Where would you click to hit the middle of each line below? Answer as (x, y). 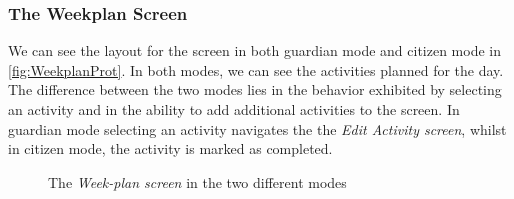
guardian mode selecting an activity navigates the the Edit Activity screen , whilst (257, 128)
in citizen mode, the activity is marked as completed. (170, 148)
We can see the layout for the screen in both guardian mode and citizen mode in (255, 50)
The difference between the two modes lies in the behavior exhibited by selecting (255, 89)
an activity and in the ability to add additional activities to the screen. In (234, 109)
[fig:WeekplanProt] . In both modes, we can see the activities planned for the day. (256, 69)
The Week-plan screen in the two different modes (197, 181)
